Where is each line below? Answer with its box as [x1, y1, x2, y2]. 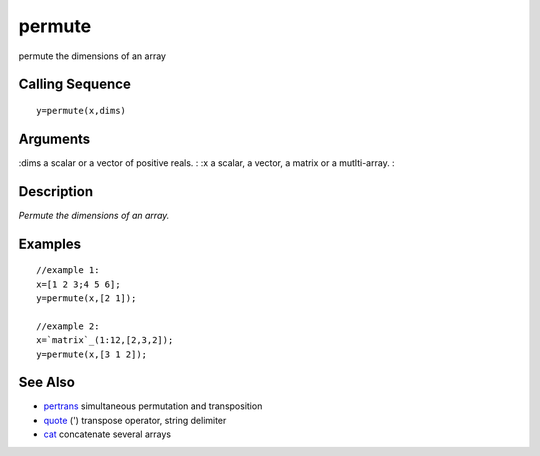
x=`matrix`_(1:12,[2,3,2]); [36, 335, 174, 346]
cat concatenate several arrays [43, 428, 172, 440]
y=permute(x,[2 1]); [36, 292, 137, 304]
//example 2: [36, 320, 100, 332]
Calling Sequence [18, 76, 132, 93]
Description [18, 183, 94, 200]
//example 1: [36, 265, 100, 276]
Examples [18, 235, 82, 252]
